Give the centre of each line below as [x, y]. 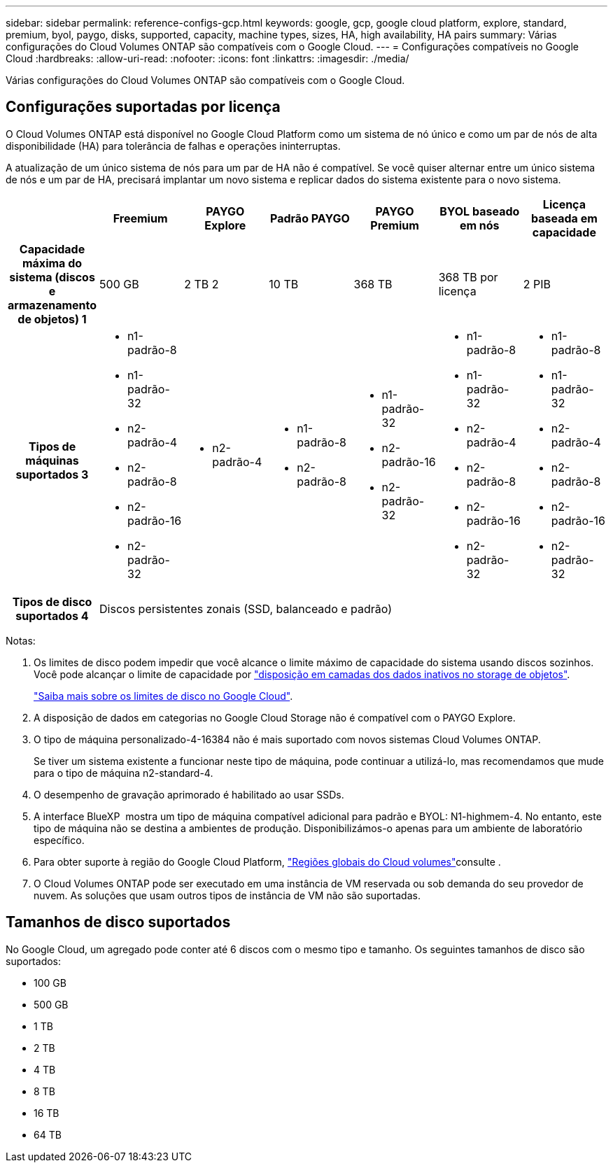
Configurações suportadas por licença [143, 107]
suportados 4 [52, 615]
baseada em [564, 218]
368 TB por [468, 277]
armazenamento [52, 305]
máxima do [52, 263]
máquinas [52, 460]
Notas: [21, 640]
